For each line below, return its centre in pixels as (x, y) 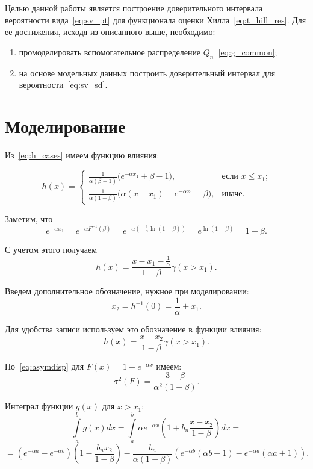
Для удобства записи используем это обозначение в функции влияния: (133, 329)
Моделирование (65, 126)
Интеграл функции (39, 406)
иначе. (233, 194)
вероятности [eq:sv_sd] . (63, 85)
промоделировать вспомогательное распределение (110, 51)
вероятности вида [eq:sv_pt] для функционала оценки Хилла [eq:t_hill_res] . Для (156, 20)
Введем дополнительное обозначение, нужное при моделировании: (127, 291)
